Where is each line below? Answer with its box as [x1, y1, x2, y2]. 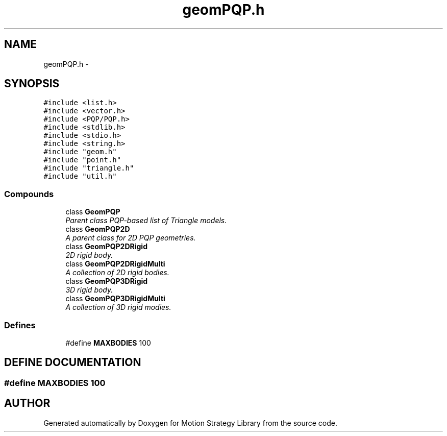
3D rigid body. [65, 285, 113, 295]
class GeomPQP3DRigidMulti [65, 294, 165, 303]
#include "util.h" [43, 172, 117, 181]
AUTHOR [4, 397, 51, 410]
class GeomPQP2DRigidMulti [65, 259, 165, 269]
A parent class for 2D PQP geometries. [65, 233, 196, 243]
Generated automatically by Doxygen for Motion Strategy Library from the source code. [43, 418, 338, 427]
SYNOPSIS [4, 77, 60, 90]
